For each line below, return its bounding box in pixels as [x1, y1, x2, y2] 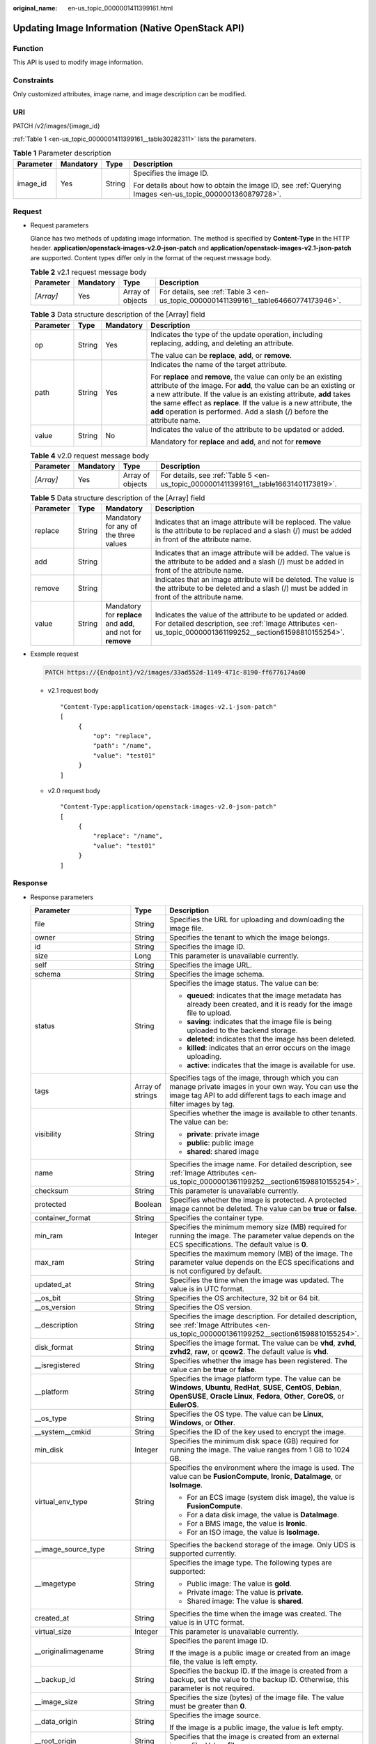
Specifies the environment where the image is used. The [169, 1463, 354, 1473]
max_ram [34, 1258, 65, 1268]
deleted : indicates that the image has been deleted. [187, 1035, 357, 1044]
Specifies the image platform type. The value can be [169, 1374, 341, 1384]
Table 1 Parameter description [13, 149, 111, 158]
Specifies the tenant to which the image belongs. [169, 933, 330, 942]
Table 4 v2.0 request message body [30, 451, 150, 460]
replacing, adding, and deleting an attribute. [150, 338, 294, 348]
